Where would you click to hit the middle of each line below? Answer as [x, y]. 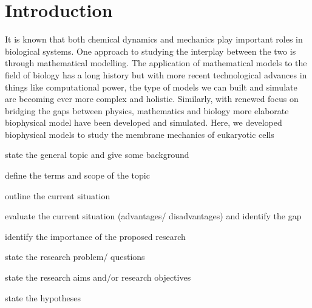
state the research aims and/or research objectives [98, 277]
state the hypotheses [43, 297]
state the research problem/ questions [75, 257]
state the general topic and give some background [97, 155]
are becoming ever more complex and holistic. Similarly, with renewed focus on [152, 99]
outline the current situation [58, 195]
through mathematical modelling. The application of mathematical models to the [156, 63]
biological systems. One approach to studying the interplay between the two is [151, 51]
